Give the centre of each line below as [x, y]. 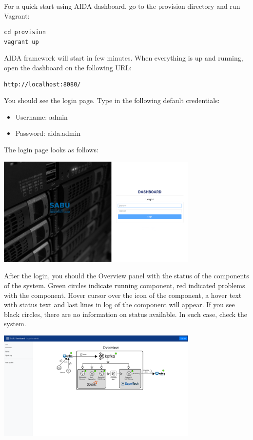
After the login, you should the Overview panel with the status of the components [126, 276]
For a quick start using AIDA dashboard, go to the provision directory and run [122, 6]
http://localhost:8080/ [42, 84]
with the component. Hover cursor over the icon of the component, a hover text [123, 295]
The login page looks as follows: [51, 149]
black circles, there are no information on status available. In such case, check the [126, 314]
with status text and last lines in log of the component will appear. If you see [119, 304]
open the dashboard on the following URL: [68, 67]
